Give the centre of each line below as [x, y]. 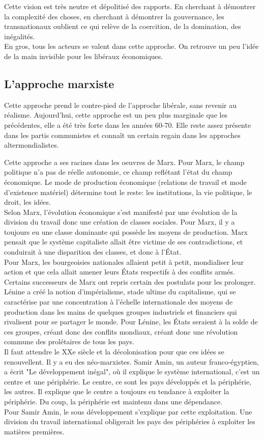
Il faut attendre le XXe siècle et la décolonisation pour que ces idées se [114, 352]
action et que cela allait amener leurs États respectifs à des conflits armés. [120, 272]
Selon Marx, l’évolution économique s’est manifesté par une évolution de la [121, 212]
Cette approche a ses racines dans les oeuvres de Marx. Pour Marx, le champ [124, 162]
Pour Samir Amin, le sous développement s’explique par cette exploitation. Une [128, 411]
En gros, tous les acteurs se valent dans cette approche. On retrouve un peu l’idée [131, 46]
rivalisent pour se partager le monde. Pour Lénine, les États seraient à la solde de [131, 322]
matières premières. [34, 431]
